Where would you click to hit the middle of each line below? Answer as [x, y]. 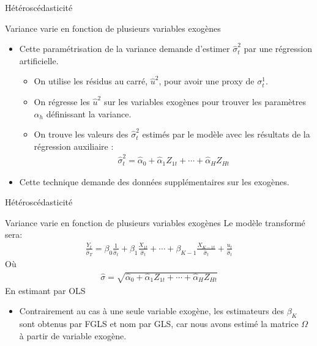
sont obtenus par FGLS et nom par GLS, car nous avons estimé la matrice [159, 323]
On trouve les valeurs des [81, 134]
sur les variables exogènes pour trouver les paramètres [205, 101]
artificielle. [39, 60]
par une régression [278, 49]
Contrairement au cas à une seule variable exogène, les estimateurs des [152, 311]
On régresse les [62, 101]
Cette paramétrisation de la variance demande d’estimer [125, 49]
